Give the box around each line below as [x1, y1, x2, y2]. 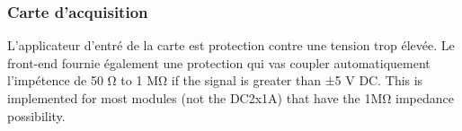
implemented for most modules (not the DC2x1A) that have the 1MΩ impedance [7, 89, 454, 107]
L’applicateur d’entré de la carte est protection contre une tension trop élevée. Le [7, 36, 455, 55]
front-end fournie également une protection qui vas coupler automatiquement [7, 53, 431, 72]
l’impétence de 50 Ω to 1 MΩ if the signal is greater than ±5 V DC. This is [7, 71, 423, 90]
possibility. [7, 106, 66, 125]
